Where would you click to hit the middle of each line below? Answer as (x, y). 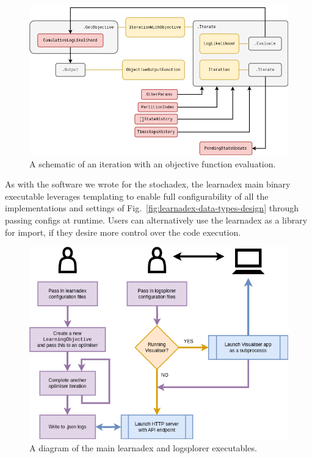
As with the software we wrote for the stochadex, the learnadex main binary (148, 184)
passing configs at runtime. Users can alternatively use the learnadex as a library (156, 220)
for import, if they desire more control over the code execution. (123, 232)
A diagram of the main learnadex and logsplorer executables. (143, 447)
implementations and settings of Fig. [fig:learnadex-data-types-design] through (152, 208)
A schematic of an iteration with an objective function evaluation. (153, 163)
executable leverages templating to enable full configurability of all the (137, 196)
